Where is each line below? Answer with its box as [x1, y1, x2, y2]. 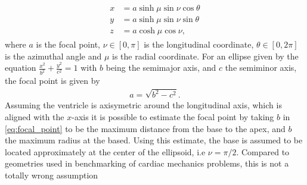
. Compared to [236, 145, 290, 158]
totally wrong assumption [5, 168, 98, 181]
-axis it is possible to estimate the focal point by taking [72, 110, 274, 123]
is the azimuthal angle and [5, 49, 102, 62]
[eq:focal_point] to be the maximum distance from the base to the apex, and [5, 122, 286, 134]
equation [5, 61, 36, 74]
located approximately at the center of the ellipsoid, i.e [5, 145, 206, 158]
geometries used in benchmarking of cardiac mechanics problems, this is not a [5, 157, 289, 170]
